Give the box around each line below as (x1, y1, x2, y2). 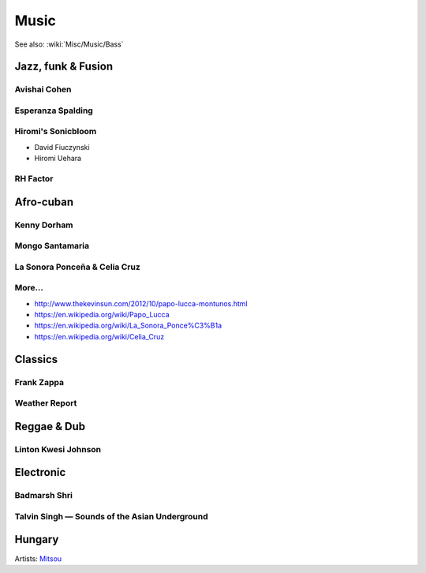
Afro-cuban (14, 195, 74, 208)
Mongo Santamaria (14, 241, 90, 252)
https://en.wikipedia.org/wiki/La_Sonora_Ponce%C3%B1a (34, 320, 222, 331)
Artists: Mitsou (14, 553, 62, 564)
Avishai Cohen (14, 84, 72, 95)
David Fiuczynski (34, 142, 90, 152)
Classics (14, 352, 58, 366)
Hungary (14, 533, 59, 546)
